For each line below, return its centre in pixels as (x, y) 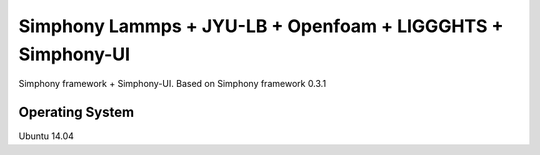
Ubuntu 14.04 (46, 136)
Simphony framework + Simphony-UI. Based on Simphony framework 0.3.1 (172, 84)
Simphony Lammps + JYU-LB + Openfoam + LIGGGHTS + (261, 26)
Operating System (76, 112)
